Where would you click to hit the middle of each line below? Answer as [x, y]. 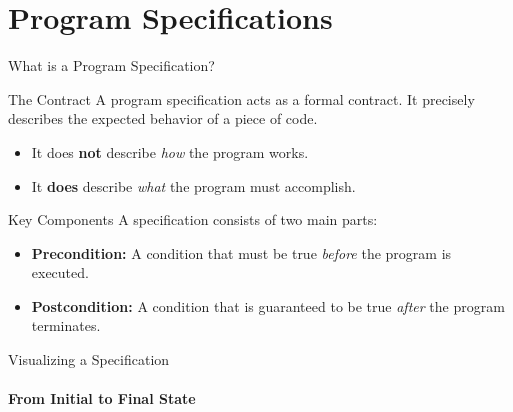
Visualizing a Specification [89, 359]
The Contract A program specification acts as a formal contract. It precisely [241, 98]
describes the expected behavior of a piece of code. [163, 118]
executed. [60, 272]
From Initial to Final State [102, 398]
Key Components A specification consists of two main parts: [193, 219]
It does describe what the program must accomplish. [193, 185]
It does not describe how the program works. [170, 151]
